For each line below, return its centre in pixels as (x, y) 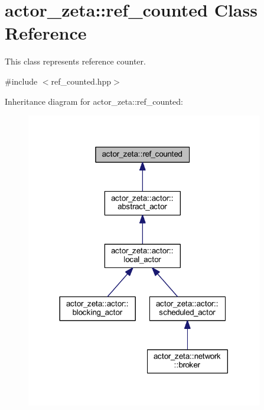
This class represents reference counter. (75, 61)
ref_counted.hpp (81, 81)
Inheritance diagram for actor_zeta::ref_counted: (94, 101)
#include (21, 81)
